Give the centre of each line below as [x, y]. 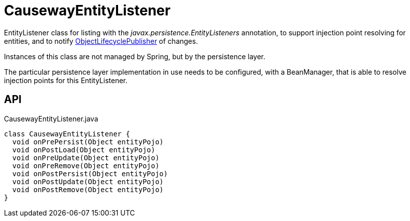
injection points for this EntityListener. [66, 80]
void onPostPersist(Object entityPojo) [90, 173]
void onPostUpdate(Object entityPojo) [88, 181]
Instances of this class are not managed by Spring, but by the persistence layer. [135, 56]
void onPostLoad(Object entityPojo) [84, 150]
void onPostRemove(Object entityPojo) [88, 189]
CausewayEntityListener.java [51, 118]
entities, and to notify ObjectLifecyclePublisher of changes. [101, 41]
